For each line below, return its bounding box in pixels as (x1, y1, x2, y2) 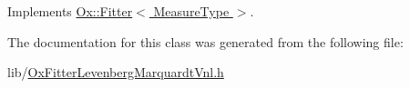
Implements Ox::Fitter (7, 2, 133, 20)
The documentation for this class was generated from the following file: (7, 32, 404, 51)
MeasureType (153, 2, 230, 20)
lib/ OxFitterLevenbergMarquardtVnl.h (7, 63, 224, 82)
